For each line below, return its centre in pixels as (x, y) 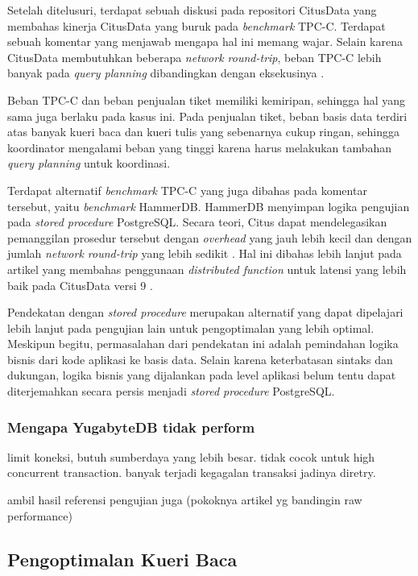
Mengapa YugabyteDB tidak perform (131, 427)
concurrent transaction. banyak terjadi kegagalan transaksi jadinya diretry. (192, 472)
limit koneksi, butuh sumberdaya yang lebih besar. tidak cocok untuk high (191, 456)
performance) (40, 515)
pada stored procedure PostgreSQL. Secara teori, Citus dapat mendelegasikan (197, 222)
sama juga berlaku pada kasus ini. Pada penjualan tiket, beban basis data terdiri (207, 116)
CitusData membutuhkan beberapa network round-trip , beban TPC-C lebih (195, 57)
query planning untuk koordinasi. (89, 163)
